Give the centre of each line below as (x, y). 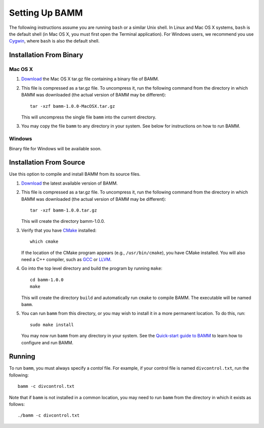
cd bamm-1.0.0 (47, 280)
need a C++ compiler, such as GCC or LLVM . (66, 259)
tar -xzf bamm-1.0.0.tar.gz (64, 210)
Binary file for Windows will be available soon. (55, 148)
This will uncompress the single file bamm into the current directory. (89, 117)
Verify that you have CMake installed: (59, 230)
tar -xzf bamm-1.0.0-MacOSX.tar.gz (73, 106)
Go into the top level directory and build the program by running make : (92, 268)
